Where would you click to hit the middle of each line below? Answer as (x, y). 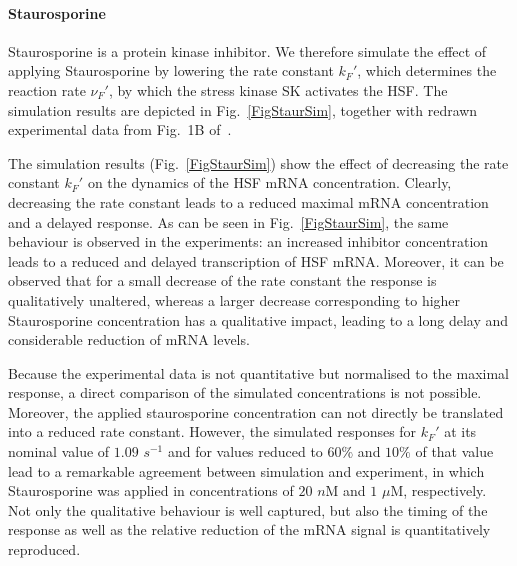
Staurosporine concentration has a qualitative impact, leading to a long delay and (258, 319)
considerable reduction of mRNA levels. (129, 339)
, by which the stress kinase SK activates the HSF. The (278, 89)
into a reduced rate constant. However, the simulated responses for (212, 431)
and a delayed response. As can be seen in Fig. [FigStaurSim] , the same (228, 221)
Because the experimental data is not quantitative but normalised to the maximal (258, 372)
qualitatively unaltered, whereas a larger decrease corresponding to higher (234, 299)
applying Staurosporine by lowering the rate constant (171, 70)
